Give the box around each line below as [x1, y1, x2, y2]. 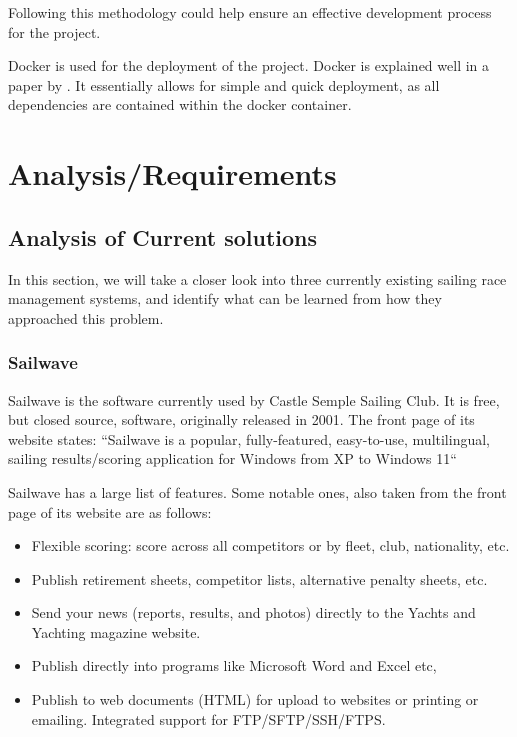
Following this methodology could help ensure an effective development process [8, 2, 492, 22]
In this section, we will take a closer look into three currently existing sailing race [8, 268, 507, 289]
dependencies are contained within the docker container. [8, 94, 352, 115]
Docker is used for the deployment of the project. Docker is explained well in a [8, 55, 490, 76]
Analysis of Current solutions [8, 221, 318, 252]
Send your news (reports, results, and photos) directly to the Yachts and [31, 602, 476, 623]
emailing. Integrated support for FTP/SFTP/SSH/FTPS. [31, 708, 386, 729]
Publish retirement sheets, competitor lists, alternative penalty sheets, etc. [31, 568, 488, 589]
